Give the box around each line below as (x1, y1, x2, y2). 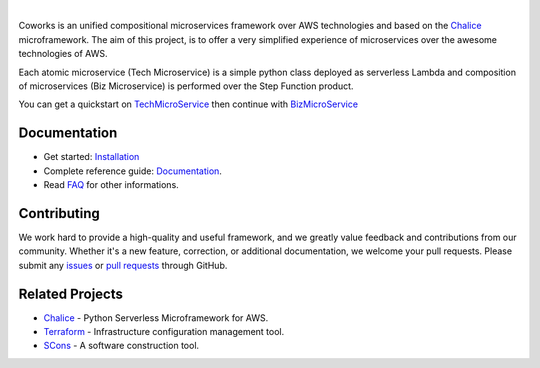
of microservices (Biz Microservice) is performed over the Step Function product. (18, 80, 354, 92)
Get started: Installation (43, 151, 140, 163)
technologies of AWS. (18, 48, 108, 60)
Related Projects (18, 285, 124, 302)
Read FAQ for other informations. (43, 179, 179, 191)
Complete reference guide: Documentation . (43, 165, 222, 177)
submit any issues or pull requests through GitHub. (18, 259, 228, 271)
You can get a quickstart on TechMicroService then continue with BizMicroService (18, 98, 359, 110)
